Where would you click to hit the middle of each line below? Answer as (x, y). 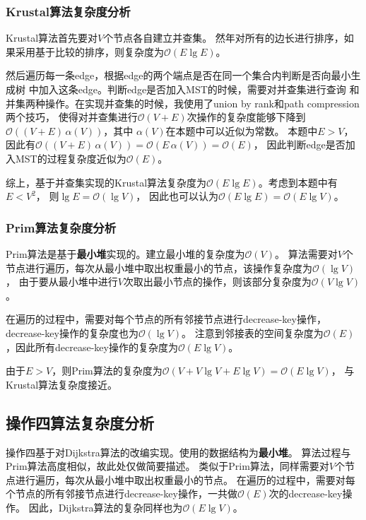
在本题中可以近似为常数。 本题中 (242, 130)
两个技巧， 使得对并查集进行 (72, 117)
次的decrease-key (306, 494)
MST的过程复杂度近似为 (71, 158)
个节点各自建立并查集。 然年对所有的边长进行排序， (224, 38)
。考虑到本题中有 (298, 182)
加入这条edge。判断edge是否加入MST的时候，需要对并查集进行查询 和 (199, 89)
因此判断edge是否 (306, 144)
